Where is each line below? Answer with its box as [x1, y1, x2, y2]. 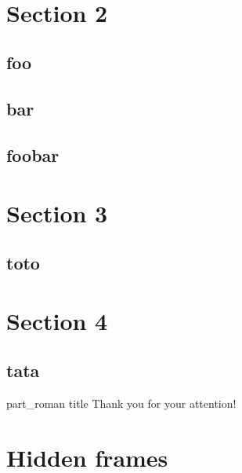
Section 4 [6, 304, 108, 336]
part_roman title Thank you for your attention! [6, 395, 237, 412]
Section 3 [6, 196, 108, 229]
